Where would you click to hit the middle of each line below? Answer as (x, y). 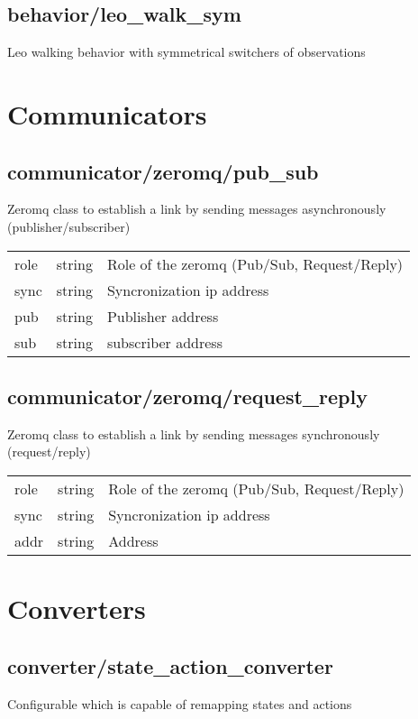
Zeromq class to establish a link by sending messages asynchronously (197, 209)
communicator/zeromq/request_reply (187, 396)
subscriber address (164, 342)
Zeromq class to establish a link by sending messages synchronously (194, 433)
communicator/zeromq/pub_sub (163, 171)
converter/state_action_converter (170, 665)
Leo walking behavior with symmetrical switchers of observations (186, 52)
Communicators (107, 113)
